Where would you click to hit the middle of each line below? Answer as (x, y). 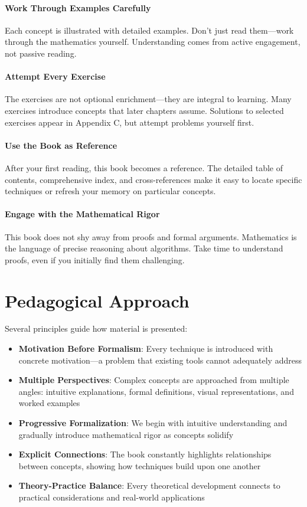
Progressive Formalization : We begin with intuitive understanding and (153, 423)
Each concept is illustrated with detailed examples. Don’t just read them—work (149, 30)
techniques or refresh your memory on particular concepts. (110, 191)
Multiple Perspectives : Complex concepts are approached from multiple (154, 380)
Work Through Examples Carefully (78, 7)
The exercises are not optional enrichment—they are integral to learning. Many (148, 99)
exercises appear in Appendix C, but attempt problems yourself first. (130, 122)
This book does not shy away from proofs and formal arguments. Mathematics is (151, 236)
